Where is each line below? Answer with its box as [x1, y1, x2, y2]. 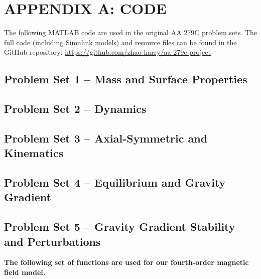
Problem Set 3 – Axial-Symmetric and [4, 130, 208, 146]
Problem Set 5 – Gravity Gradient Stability [4, 219, 235, 234]
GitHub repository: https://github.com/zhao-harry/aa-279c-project [4, 47, 211, 57]
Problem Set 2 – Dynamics [4, 101, 147, 116]
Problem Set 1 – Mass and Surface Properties [4, 71, 247, 87]
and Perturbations [4, 233, 101, 249]
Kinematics [4, 145, 64, 161]
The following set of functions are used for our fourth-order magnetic [4, 257, 249, 267]
